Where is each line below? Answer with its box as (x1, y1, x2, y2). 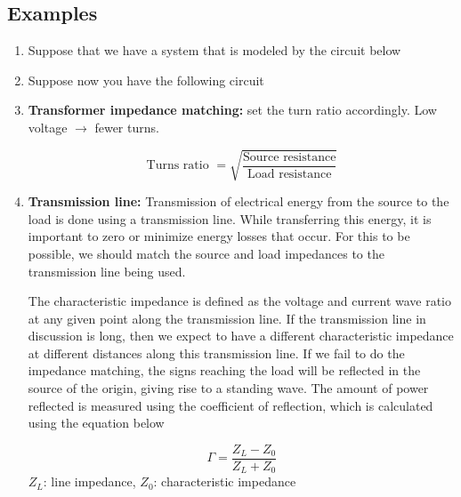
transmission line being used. (28, 261, 186, 280)
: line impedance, (43, 472, 136, 491)
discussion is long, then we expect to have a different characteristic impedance (28, 326, 454, 345)
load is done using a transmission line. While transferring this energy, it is (28, 209, 432, 228)
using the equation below (28, 413, 165, 432)
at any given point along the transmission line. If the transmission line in (28, 309, 426, 327)
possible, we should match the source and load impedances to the (28, 244, 384, 262)
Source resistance (243, 150, 336, 164)
